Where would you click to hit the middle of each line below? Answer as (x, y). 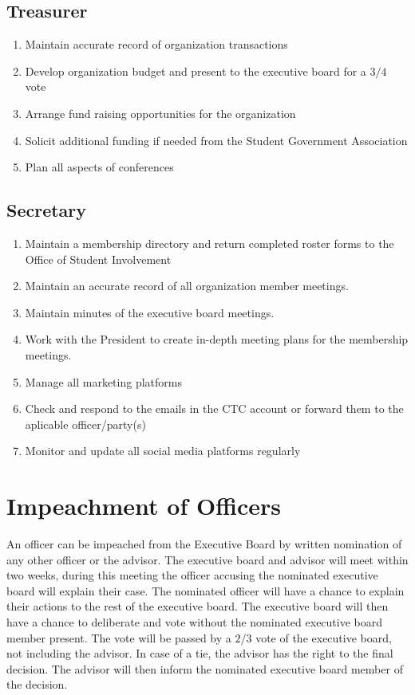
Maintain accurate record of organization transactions (156, 44)
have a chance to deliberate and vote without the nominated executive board (195, 622)
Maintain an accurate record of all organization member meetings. (187, 286)
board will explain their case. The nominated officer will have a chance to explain (206, 590)
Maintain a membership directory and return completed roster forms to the (209, 243)
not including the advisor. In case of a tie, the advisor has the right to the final (200, 653)
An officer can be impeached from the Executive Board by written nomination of (204, 544)
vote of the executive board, (324, 637)
